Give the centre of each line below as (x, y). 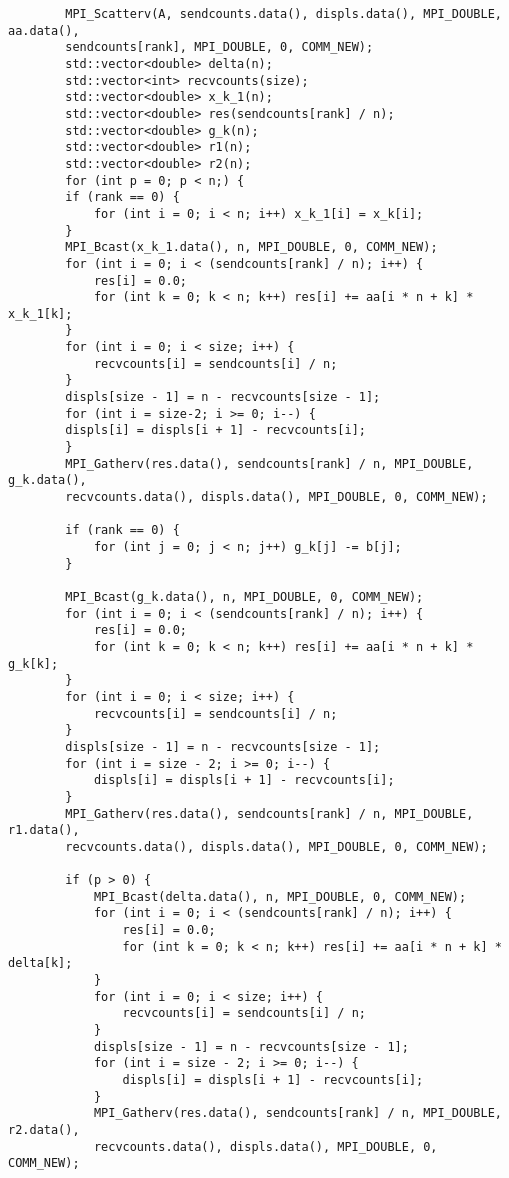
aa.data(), (44, 30)
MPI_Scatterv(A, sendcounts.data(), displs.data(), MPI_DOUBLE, (283, 14)
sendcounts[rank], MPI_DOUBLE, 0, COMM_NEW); (219, 47)
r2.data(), (44, 1129)
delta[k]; (40, 963)
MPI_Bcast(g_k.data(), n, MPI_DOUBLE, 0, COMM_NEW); (244, 596)
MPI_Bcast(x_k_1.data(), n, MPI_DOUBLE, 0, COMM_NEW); (251, 247)
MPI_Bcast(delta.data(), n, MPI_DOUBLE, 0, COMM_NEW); (280, 896)
